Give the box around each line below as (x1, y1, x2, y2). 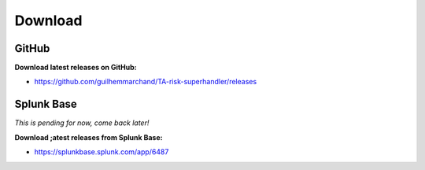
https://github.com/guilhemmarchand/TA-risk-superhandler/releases (34, 77, 257, 87)
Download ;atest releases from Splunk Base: (14, 132, 163, 142)
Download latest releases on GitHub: (14, 63, 137, 72)
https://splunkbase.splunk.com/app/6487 (34, 147, 169, 157)
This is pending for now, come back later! (14, 118, 150, 128)
